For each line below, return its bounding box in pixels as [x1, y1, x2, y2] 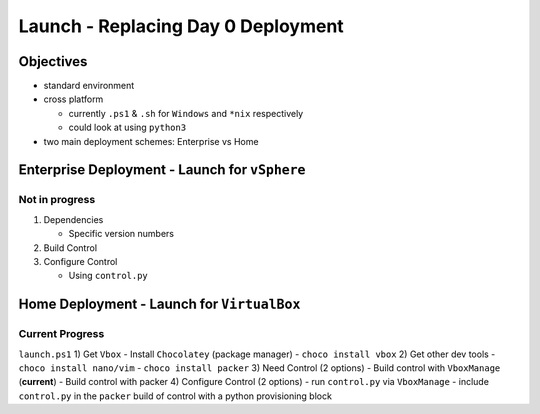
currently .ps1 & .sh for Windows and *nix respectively [68, 107, 304, 119]
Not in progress [18, 193, 96, 207]
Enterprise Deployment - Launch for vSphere [18, 161, 306, 179]
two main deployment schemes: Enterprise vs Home [43, 135, 259, 147]
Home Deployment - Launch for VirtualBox [18, 296, 301, 313]
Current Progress [18, 327, 105, 341]
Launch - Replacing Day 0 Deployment [18, 15, 344, 37]
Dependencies [43, 213, 104, 225]
